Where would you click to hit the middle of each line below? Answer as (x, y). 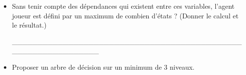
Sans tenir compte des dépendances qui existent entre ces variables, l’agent (123, 6)
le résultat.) (29, 25)
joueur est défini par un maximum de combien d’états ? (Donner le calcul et (125, 15)
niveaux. (182, 67)
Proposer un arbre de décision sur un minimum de (87, 67)
